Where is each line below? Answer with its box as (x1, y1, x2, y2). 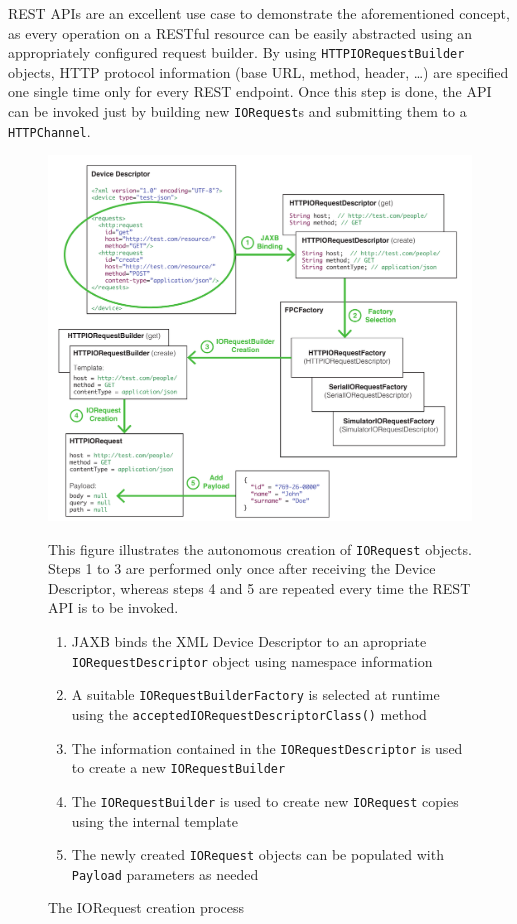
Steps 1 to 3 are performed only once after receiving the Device (48, 558, 436, 579)
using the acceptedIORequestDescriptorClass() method (71, 703, 427, 724)
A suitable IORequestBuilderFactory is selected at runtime (71, 684, 440, 705)
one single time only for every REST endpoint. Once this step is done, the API (8, 81, 492, 102)
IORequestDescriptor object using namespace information (71, 650, 433, 671)
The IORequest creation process (48, 897, 245, 918)
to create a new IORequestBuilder (71, 757, 286, 778)
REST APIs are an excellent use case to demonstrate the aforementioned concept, (8, 3, 510, 23)
